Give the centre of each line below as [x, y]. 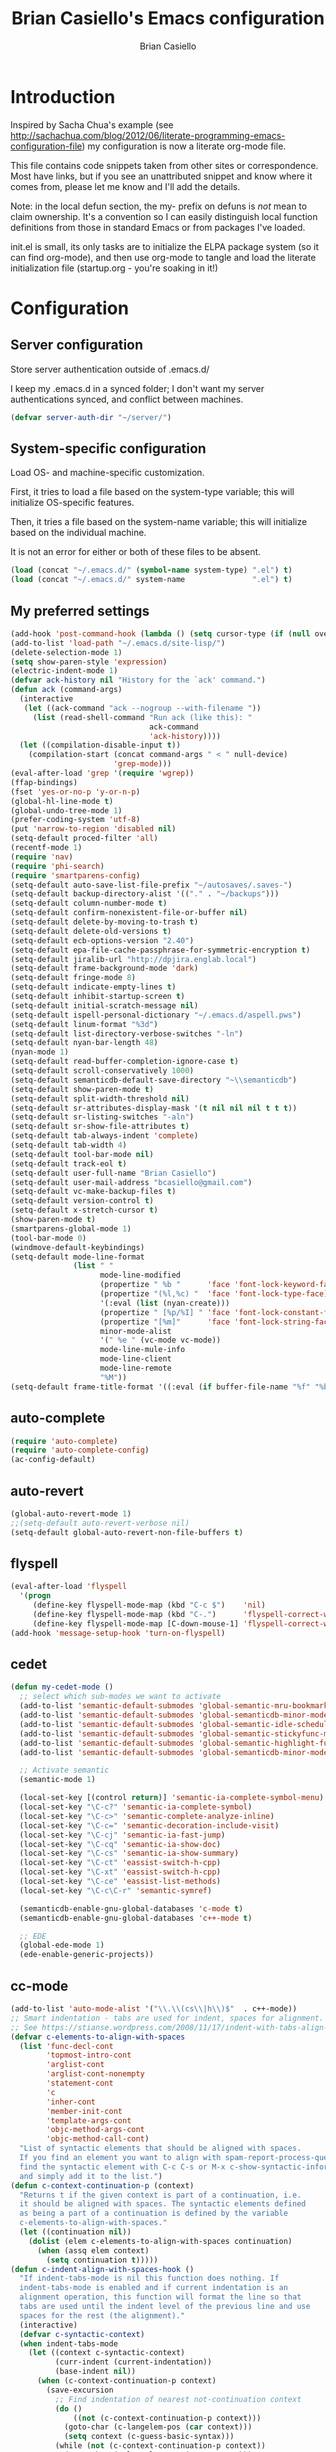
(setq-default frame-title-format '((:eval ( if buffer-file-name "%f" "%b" [171, 1387]
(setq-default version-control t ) [82, 1201]
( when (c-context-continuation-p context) [126, 2381]
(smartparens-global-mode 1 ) [71, 1228]
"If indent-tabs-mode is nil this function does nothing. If [149, 2278]
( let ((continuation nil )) [75, 2232]
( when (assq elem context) [93, 2250]
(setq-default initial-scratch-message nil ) [104, 1005]
